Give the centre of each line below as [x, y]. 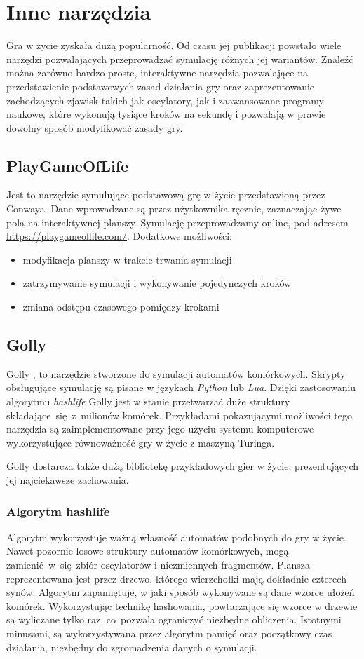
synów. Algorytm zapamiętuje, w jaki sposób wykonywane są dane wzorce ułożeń [181, 592]
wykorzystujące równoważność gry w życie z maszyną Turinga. [141, 442]
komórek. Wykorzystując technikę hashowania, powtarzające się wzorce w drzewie [182, 605]
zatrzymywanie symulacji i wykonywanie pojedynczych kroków [157, 283]
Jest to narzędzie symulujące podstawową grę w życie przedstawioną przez [166, 195]
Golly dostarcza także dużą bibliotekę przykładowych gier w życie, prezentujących [183, 466]
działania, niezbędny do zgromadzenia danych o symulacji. [132, 647]
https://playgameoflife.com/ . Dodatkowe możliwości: [119, 236]
